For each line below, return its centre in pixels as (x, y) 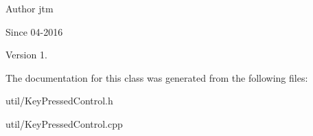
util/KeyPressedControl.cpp (64, 123)
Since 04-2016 (34, 31)
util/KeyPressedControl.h (59, 101)
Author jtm (30, 8)
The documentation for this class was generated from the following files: (157, 77)
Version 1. (26, 55)
